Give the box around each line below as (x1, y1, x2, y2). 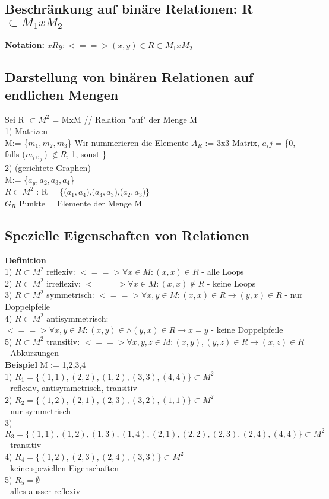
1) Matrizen (5, 125, 48, 137)
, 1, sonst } (66, 148, 107, 160)
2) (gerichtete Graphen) (5, 161, 91, 174)
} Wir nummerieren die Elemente (67, 136, 189, 148)
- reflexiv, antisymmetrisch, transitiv (5, 382, 137, 394)
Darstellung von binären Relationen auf (5, 68, 254, 86)
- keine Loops (207, 276, 256, 289)
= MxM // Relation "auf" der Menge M (52, 113, 198, 125)
